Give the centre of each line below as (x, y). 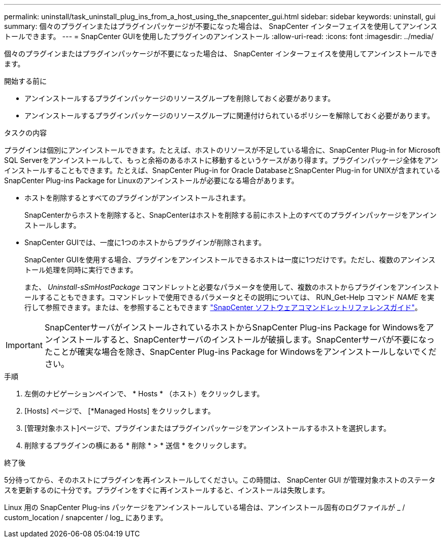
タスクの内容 (25, 133)
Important (24, 345)
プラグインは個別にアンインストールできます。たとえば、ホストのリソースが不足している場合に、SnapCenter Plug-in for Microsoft (222, 150)
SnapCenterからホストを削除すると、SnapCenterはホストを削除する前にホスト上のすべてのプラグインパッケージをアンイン (231, 215)
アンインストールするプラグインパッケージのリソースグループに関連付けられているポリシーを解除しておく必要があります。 (229, 115)
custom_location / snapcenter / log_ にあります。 (86, 517)
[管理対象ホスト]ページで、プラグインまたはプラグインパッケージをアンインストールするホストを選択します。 (208, 428)
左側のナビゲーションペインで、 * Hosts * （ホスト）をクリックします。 (144, 394)
